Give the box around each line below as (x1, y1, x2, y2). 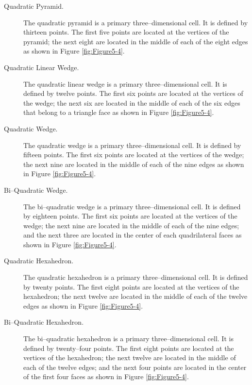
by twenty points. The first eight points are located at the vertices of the (23, 281, 239, 292)
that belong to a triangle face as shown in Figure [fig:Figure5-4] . (23, 107, 214, 117)
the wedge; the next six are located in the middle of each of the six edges (23, 97, 240, 108)
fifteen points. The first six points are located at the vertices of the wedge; (23, 149, 244, 160)
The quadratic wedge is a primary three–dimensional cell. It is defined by (23, 140, 241, 150)
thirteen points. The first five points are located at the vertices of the (23, 27, 229, 37)
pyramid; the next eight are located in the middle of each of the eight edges (23, 36, 248, 46)
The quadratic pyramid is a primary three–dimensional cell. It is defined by (23, 17, 248, 27)
